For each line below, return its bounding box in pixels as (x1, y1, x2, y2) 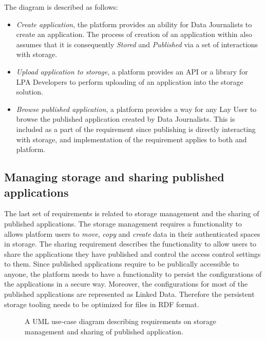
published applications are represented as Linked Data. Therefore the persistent (4, 289, 255, 299)
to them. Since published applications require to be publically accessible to (4, 258, 239, 269)
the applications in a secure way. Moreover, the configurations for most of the (4, 278, 248, 289)
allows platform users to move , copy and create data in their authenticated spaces (4, 228, 260, 239)
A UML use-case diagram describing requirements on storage (25, 316, 216, 327)
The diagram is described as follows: (4, 2, 118, 12)
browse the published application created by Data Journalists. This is (16, 114, 235, 124)
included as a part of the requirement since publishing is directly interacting (16, 123, 256, 134)
